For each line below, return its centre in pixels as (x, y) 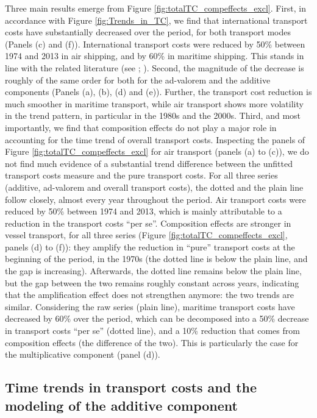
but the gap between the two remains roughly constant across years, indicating (152, 282)
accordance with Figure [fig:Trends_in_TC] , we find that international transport (156, 20)
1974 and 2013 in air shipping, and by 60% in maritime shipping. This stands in (155, 56)
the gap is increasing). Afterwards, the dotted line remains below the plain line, (153, 271)
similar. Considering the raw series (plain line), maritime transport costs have (150, 306)
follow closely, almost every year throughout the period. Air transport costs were (155, 199)
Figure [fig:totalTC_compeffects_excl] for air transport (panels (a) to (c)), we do (157, 151)
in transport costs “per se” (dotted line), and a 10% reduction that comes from (152, 331)
